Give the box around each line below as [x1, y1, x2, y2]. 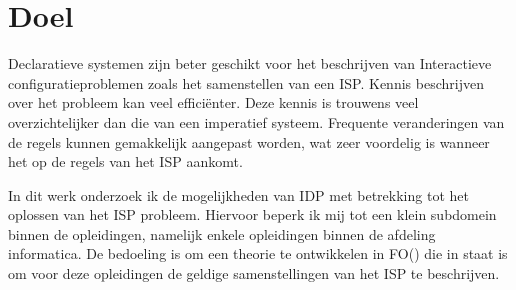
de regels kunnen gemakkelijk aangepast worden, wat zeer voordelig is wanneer [8, 131, 490, 152]
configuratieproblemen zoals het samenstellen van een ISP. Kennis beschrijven [8, 72, 484, 93]
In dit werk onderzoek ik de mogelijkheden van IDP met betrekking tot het [8, 184, 469, 205]
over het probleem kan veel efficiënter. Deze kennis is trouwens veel [8, 92, 419, 113]
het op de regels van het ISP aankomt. [8, 151, 243, 172]
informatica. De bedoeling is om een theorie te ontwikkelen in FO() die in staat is [8, 243, 508, 264]
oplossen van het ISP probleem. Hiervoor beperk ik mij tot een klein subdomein [8, 204, 497, 225]
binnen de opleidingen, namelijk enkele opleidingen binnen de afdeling [8, 223, 436, 244]
